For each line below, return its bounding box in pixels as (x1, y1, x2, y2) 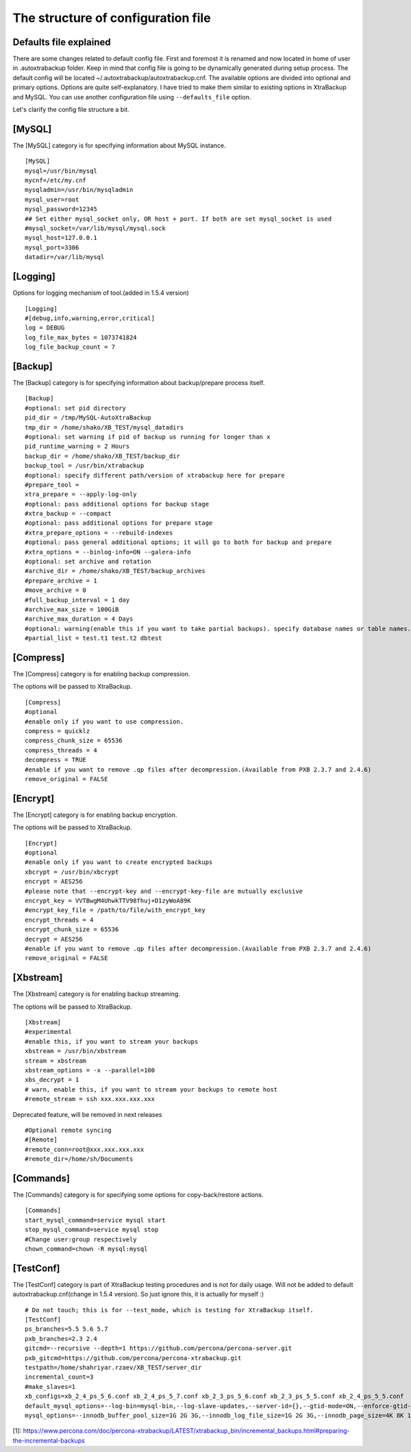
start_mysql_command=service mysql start (25, 1216, 166, 1224)
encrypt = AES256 (25, 878, 83, 885)
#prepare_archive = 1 (25, 576, 97, 585)
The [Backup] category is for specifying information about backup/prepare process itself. (12, 378, 265, 386)
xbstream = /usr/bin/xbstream (25, 1047, 127, 1055)
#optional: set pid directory (25, 404, 127, 412)
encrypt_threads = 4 (25, 915, 94, 924)
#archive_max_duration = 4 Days (25, 615, 134, 623)
